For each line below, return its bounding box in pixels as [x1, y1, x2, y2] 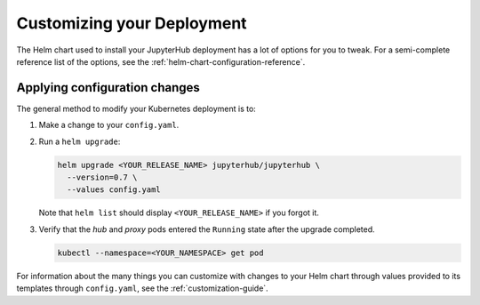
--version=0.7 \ [67, 173, 138, 182]
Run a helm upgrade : [38, 136, 121, 147]
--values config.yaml [67, 185, 162, 195]
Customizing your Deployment [16, 13, 248, 33]
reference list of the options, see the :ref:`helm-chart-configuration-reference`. [16, 56, 306, 67]
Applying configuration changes [16, 80, 200, 95]
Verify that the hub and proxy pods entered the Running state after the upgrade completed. [38, 223, 375, 235]
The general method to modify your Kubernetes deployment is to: [16, 103, 257, 114]
